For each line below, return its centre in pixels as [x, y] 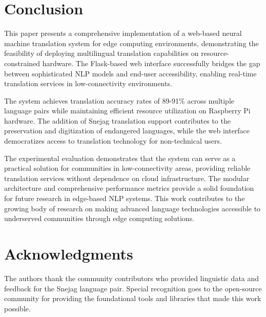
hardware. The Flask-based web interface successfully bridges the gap [151, 63]
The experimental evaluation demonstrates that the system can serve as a [120, 158]
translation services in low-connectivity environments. [88, 83]
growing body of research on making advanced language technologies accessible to [132, 208]
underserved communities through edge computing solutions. [99, 218]
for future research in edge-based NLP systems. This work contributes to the [125, 198]
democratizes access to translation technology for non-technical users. [113, 141]
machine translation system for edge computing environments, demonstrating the [131, 43]
